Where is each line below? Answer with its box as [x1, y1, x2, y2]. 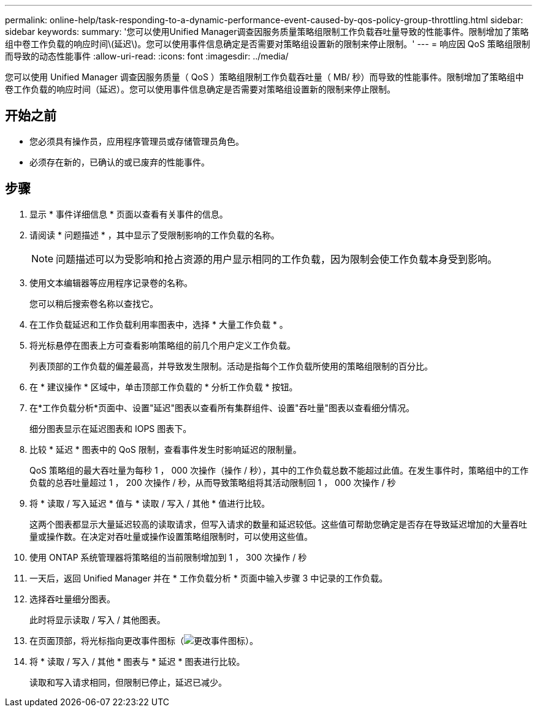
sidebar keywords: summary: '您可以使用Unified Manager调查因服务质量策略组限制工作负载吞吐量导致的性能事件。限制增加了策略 [5, 26, 529, 37]
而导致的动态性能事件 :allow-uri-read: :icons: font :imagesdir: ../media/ [5, 51, 289, 61]
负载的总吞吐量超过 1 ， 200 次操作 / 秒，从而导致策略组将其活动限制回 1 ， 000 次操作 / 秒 [29, 477, 396, 488]
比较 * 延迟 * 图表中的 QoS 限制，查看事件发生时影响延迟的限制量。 [29, 444, 302, 455]
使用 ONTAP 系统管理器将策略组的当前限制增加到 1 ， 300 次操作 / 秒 [29, 551, 307, 562]
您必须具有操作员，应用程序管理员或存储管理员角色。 [29, 135, 244, 146]
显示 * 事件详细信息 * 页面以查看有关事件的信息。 [29, 208, 228, 219]
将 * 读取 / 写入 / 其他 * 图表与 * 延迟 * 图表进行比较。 [29, 656, 245, 667]
